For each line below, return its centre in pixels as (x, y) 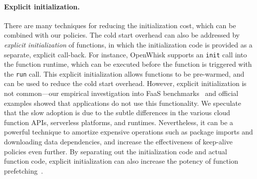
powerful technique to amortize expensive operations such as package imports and (128, 132)
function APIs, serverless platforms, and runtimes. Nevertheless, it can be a (119, 122)
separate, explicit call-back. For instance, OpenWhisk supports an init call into (126, 54)
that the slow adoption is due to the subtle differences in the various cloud (117, 112)
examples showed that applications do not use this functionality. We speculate (123, 103)
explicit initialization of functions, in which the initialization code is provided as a (128, 44)
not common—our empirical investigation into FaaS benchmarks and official (121, 93)
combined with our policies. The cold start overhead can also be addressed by (122, 35)
